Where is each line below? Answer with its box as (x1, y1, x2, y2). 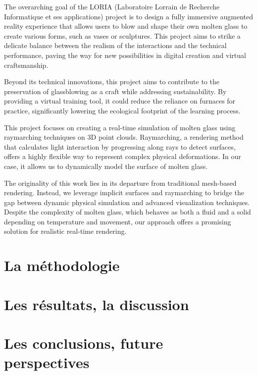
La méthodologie (4, 255, 120, 275)
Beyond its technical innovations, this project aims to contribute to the (4, 76, 219, 87)
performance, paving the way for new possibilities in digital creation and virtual (4, 50, 246, 60)
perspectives (4, 352, 90, 373)
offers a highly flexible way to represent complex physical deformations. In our (4, 151, 241, 161)
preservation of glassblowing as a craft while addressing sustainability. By (4, 86, 227, 96)
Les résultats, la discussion (4, 294, 189, 314)
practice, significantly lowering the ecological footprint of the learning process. (4, 105, 241, 115)
